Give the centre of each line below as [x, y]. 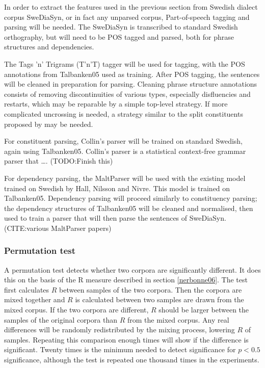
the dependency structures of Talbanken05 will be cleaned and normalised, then [129, 208]
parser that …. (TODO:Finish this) [59, 161]
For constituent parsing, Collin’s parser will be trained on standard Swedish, [124, 141]
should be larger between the [204, 310]
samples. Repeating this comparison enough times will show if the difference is [126, 339]
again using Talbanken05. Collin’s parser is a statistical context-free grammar [125, 151]
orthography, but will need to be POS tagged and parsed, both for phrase [119, 36]
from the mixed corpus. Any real [178, 319]
